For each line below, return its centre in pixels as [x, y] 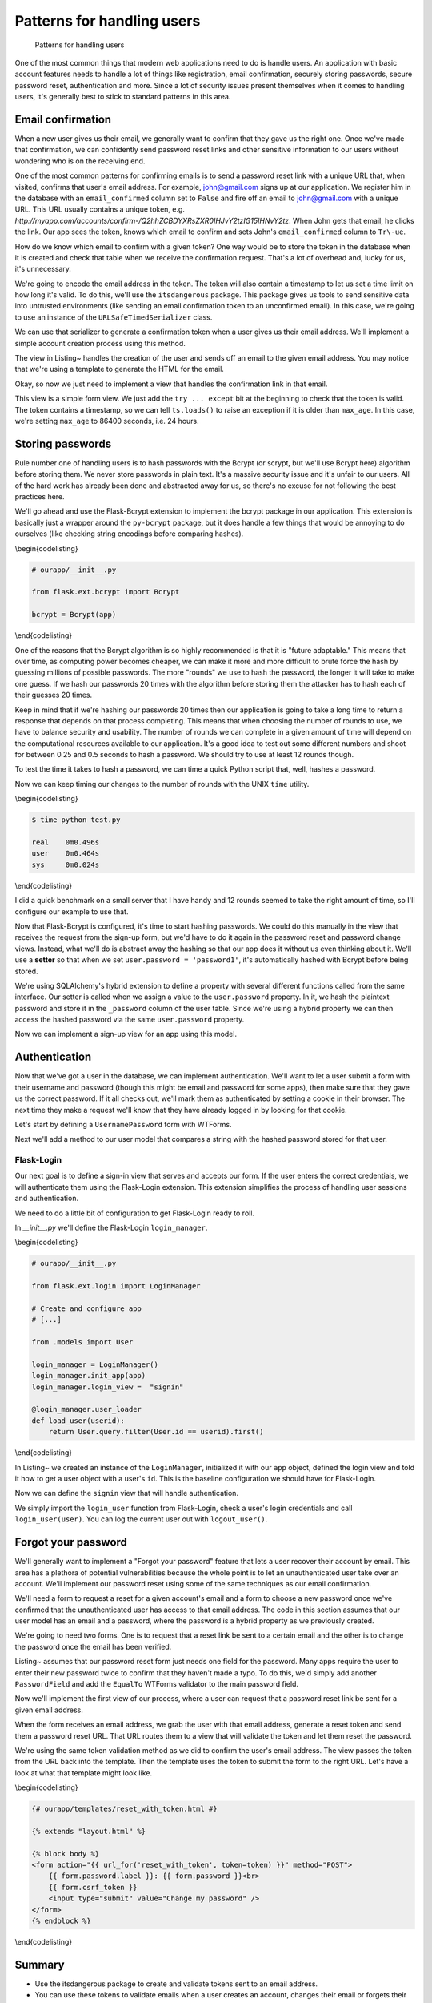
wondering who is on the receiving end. [80, 161]
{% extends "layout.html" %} [89, 1831]
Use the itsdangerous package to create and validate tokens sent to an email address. [176, 1984]
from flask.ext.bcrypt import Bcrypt [106, 592]
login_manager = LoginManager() [95, 1364]
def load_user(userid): [78, 1421]
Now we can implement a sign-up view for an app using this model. [126, 1034]
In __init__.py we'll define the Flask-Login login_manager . [111, 1228]
